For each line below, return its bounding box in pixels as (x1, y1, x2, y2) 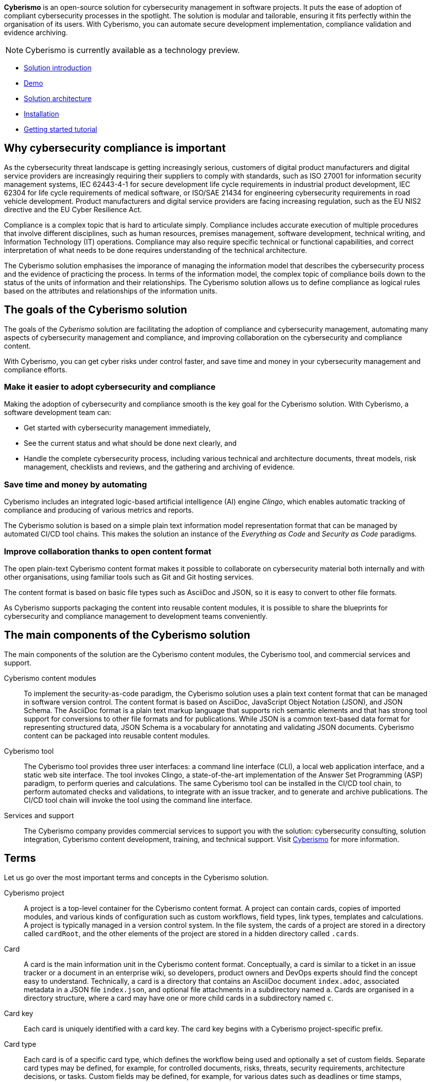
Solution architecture (24, 94, 92, 103)
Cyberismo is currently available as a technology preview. (25, 45, 240, 55)
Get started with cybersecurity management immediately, (24, 423, 211, 432)
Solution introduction (24, 63, 92, 72)
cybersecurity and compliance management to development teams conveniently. (4, 611, 268, 620)
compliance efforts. (4, 365, 67, 374)
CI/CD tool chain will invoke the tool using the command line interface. (24, 795, 252, 804)
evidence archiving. (4, 28, 68, 37)
